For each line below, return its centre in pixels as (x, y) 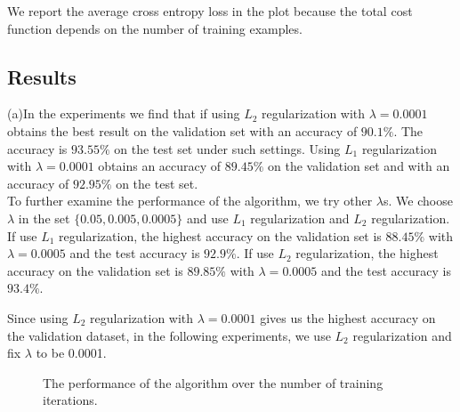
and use (207, 218)
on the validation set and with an (359, 166)
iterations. (70, 400)
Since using (38, 317)
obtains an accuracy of (160, 166)
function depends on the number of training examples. (155, 28)
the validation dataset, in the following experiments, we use (169, 335)
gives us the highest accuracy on (348, 317)
